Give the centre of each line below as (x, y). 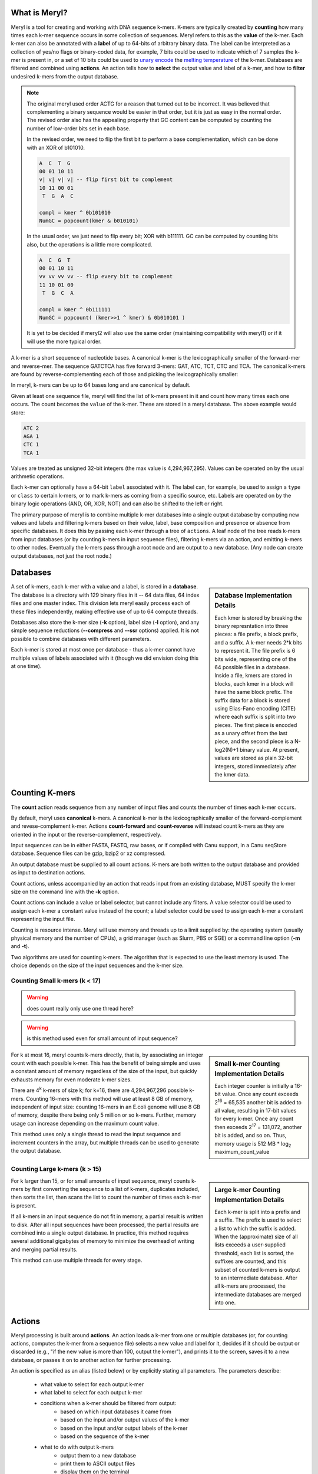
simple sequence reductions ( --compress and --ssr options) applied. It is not (105, 630)
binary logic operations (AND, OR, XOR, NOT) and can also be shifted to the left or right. (117, 504)
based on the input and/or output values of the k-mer (125, 1420)
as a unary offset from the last (251, 733)
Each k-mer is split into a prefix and (257, 1212)
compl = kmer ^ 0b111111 (75, 310)
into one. (225, 1302)
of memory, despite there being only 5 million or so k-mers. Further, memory (104, 1115)
